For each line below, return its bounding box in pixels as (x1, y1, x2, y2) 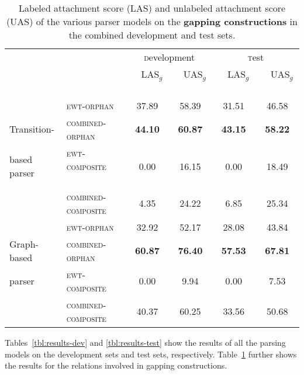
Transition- (9, 122, 55, 136)
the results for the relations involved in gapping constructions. (5, 359, 227, 371)
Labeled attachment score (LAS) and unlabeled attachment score (18, 1, 286, 15)
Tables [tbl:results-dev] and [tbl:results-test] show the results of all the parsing (5, 336, 286, 348)
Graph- (9, 237, 39, 251)
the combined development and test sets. (68, 28, 236, 41)
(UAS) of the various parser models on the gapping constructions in (6, 15, 298, 28)
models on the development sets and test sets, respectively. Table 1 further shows (5, 348, 297, 360)
